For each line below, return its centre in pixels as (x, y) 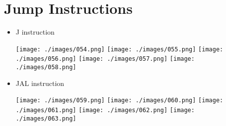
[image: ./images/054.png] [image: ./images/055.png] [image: (119, 49)
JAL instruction (40, 83)
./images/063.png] (46, 118)
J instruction (35, 32)
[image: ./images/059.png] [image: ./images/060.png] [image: (119, 101)
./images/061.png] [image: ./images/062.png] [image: (105, 110)
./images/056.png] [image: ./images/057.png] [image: (105, 59)
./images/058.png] (46, 67)
